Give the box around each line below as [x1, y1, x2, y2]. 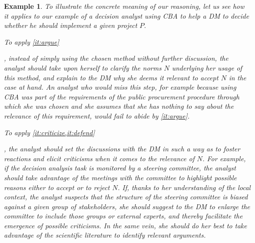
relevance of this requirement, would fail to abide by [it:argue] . [4, 110, 190, 121]
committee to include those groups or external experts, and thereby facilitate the [4, 211, 243, 221]
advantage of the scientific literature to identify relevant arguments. [4, 230, 206, 240]
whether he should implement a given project [4, 20, 137, 30]
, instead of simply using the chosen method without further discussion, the [4, 53, 229, 63]
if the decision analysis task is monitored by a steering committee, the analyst [4, 163, 236, 173]
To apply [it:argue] [4, 36, 59, 47]
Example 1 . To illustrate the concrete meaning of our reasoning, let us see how [4, 1, 245, 11]
